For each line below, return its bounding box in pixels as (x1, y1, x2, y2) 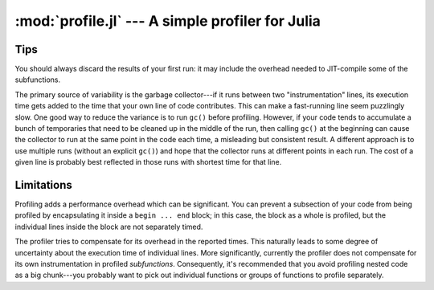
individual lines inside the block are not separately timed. (14, 222, 203, 231)
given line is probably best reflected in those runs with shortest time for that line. (14, 157, 282, 167)
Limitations (14, 178, 72, 192)
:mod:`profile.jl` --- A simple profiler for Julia (14, 12, 321, 30)
